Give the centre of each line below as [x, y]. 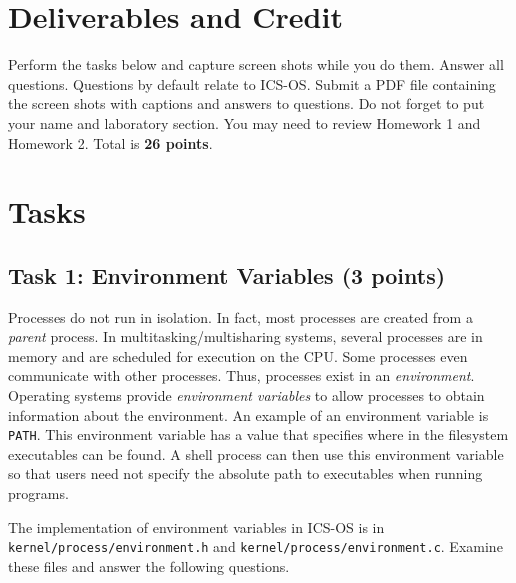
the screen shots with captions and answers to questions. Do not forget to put [246, 103]
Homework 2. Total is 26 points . [110, 142]
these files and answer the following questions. [149, 565]
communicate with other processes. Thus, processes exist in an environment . [241, 375]
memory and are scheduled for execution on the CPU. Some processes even [238, 355]
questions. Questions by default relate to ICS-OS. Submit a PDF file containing [252, 83]
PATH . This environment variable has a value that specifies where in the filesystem [258, 434]
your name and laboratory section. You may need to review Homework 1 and [244, 122]
